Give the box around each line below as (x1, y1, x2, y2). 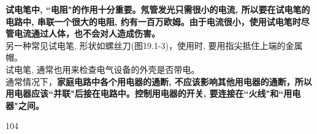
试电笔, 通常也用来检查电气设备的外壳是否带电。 (6, 62, 200, 75)
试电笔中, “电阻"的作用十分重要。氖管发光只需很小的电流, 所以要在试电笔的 (6, 3, 310, 15)
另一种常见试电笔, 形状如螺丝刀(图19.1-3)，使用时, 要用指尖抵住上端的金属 (6, 39, 303, 51)
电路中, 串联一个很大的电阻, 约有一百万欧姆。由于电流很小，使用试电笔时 (6, 15, 301, 28)
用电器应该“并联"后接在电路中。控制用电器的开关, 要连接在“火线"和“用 (6, 87, 292, 100)
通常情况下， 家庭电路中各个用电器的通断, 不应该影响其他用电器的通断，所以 (6, 75, 312, 87)
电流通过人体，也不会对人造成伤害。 (13, 27, 160, 40)
